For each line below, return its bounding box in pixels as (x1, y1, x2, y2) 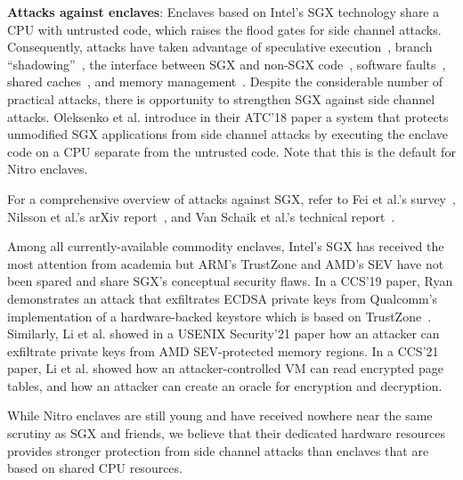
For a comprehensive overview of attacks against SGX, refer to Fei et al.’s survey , (7, 189, 456, 207)
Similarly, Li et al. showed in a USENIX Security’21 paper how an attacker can (7, 324, 440, 343)
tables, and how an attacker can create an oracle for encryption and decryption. (7, 376, 443, 395)
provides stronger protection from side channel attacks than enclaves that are (7, 441, 429, 460)
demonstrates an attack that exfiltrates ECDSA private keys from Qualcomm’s (7, 289, 438, 307)
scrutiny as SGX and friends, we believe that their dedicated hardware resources (7, 424, 445, 443)
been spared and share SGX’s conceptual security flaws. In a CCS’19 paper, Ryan (7, 272, 453, 290)
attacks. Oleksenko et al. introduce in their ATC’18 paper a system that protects (7, 107, 449, 126)
